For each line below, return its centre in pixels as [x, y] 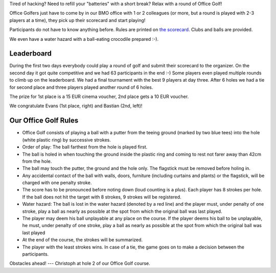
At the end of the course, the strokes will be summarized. [83, 240]
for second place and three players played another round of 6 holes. [81, 87]
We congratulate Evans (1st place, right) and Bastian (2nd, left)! [76, 106]
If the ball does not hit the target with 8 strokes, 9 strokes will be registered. [102, 197]
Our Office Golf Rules [44, 121]
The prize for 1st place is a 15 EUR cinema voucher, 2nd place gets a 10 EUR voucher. [99, 96]
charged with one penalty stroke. [57, 183]
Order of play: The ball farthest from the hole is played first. [85, 147]
